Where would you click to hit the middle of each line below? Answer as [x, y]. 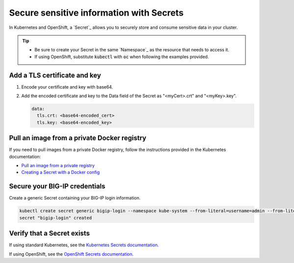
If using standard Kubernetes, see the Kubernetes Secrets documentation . [84, 245]
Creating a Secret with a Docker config [61, 172]
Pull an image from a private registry [58, 166]
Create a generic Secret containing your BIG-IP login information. [75, 198]
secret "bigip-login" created [56, 218]
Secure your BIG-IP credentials [57, 186]
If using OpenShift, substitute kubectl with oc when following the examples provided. [122, 57]
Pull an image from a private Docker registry [78, 138]
